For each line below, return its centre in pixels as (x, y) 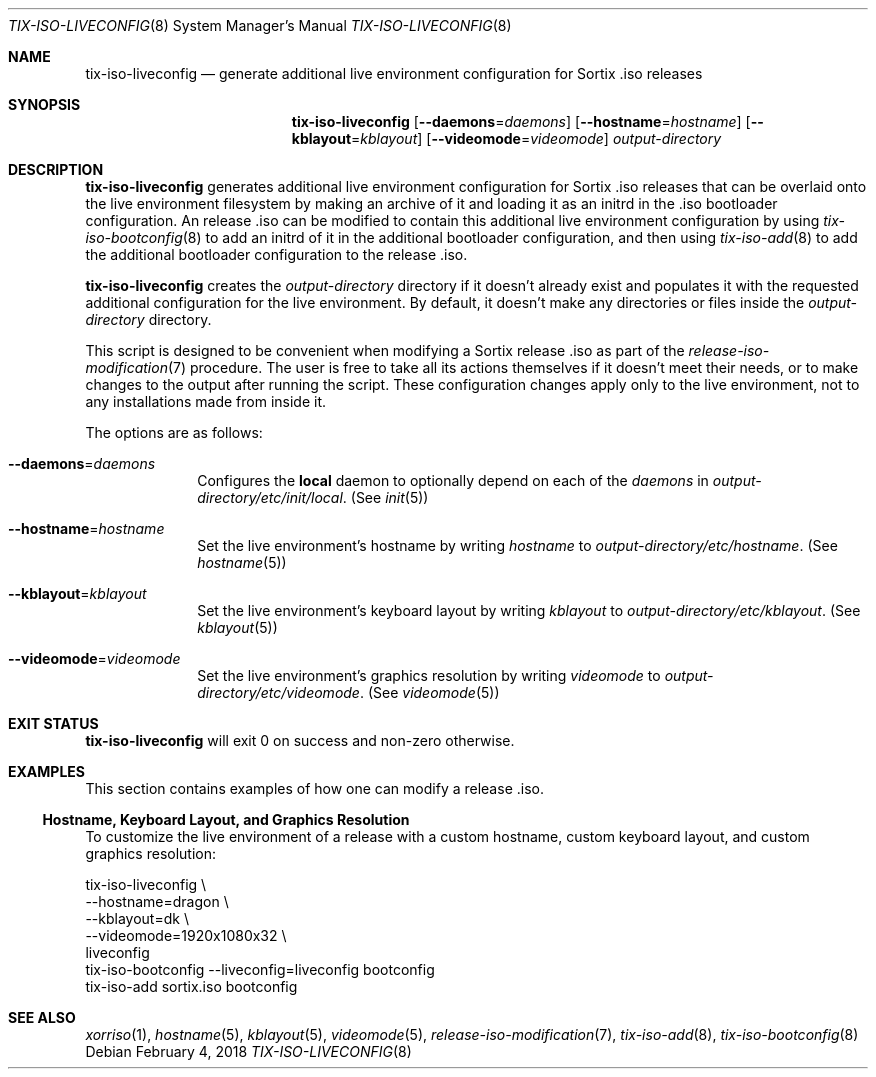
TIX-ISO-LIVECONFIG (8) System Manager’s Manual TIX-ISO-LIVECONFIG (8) (260, 25)
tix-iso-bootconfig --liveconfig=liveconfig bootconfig (260, 969)
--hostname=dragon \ (157, 901)
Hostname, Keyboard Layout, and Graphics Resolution (226, 819)
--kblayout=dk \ (137, 918)
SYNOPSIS (44, 104)
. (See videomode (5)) (429, 692)
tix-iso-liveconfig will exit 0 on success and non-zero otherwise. (300, 740)
